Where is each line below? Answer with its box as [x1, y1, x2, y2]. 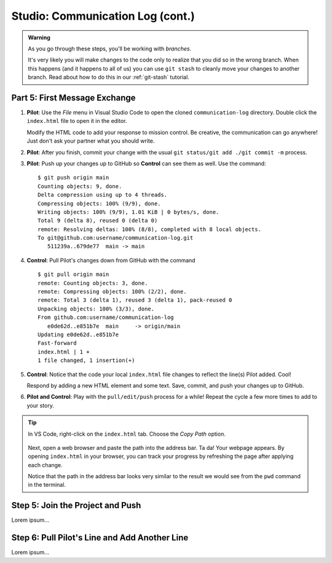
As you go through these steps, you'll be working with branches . [28, 45, 192, 52]
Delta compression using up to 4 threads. [38, 191, 168, 199]
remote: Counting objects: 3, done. [38, 280, 148, 286]
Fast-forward [38, 340, 77, 347]
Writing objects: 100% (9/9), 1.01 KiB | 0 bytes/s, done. [38, 208, 219, 215]
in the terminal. [28, 481, 66, 489]
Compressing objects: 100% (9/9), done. [38, 200, 161, 207]
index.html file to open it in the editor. [26, 117, 127, 125]
